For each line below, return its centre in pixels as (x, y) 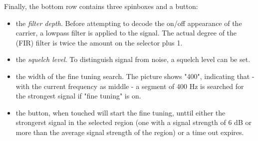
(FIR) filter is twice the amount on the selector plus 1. (99, 42)
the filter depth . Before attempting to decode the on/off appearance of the (129, 23)
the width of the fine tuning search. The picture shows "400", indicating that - (135, 76)
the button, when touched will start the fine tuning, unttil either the (121, 112)
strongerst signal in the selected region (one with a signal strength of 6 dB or (133, 122)
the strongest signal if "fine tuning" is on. (78, 96)
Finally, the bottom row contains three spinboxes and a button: (101, 6)
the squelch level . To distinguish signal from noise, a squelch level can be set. (133, 59)
